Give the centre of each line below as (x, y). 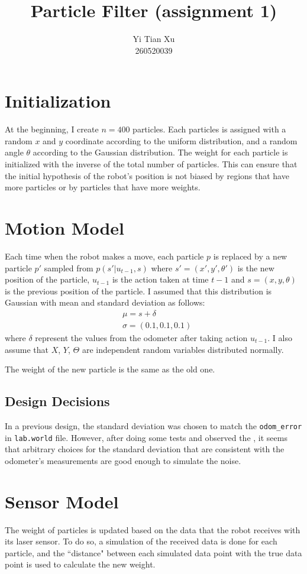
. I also (280, 337)
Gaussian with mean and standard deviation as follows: (105, 302)
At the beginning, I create (52, 129)
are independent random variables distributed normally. (183, 349)
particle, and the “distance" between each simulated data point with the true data (153, 552)
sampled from (69, 267)
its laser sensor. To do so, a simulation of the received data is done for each (141, 541)
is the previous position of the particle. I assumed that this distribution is (138, 291)
